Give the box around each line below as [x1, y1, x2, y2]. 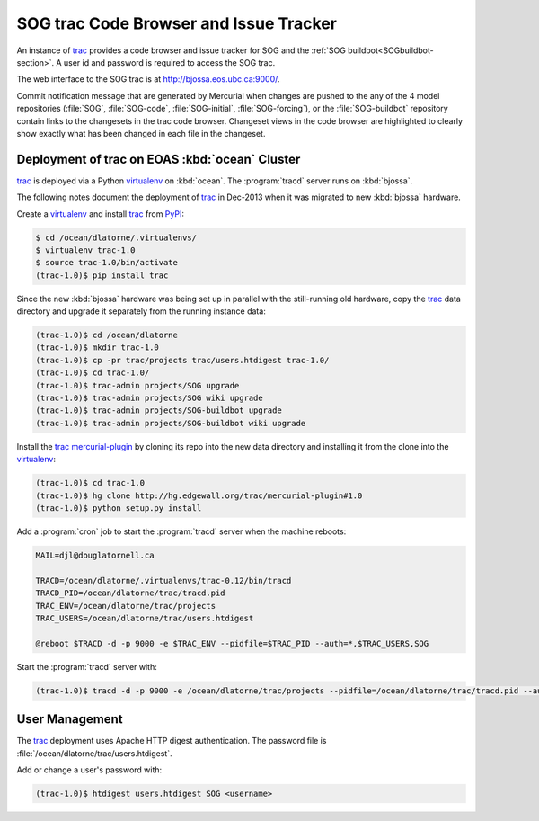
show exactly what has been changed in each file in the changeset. [16, 128, 266, 138]
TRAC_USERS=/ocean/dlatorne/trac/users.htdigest [35, 612, 254, 623]
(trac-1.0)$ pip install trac [35, 270, 169, 281]
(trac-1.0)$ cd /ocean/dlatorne [35, 330, 179, 341]
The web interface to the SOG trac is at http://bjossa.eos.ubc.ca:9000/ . [16, 74, 280, 85]
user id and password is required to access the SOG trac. [63, 57, 276, 67]
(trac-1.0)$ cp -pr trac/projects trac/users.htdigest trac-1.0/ [35, 355, 330, 365]
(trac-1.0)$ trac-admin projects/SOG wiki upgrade [35, 393, 264, 404]
